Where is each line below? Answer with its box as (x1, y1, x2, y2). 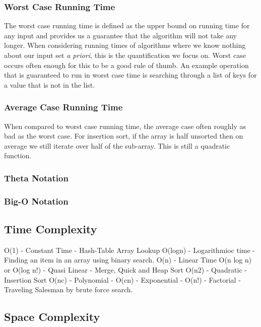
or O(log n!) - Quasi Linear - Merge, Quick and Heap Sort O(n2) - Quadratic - (4, 265, 247, 275)
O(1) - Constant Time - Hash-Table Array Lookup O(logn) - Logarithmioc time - (4, 244, 255, 255)
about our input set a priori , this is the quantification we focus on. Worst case (4, 50, 246, 60)
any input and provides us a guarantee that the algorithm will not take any (4, 30, 237, 40)
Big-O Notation (4, 194, 69, 207)
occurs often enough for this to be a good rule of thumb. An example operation (4, 59, 249, 70)
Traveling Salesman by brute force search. (4, 284, 133, 295)
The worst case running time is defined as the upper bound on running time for (4, 20, 250, 31)
